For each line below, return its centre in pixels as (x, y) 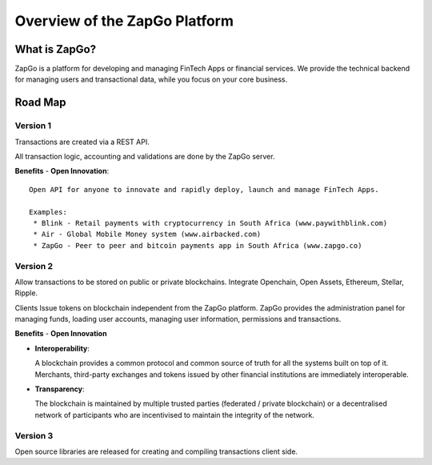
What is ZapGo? (55, 49)
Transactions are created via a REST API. (82, 142)
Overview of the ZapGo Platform (124, 21)
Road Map (41, 103)
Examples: (48, 212)
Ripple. (26, 293)
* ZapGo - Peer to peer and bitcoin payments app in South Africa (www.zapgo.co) (198, 245)
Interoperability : (62, 348)
